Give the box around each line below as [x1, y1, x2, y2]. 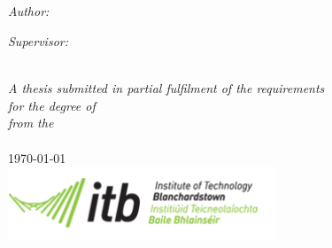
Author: [8, 2, 50, 20]
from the [8, 113, 54, 132]
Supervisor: [8, 31, 68, 50]
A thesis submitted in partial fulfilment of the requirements [8, 79, 325, 97]
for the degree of [8, 96, 96, 114]
